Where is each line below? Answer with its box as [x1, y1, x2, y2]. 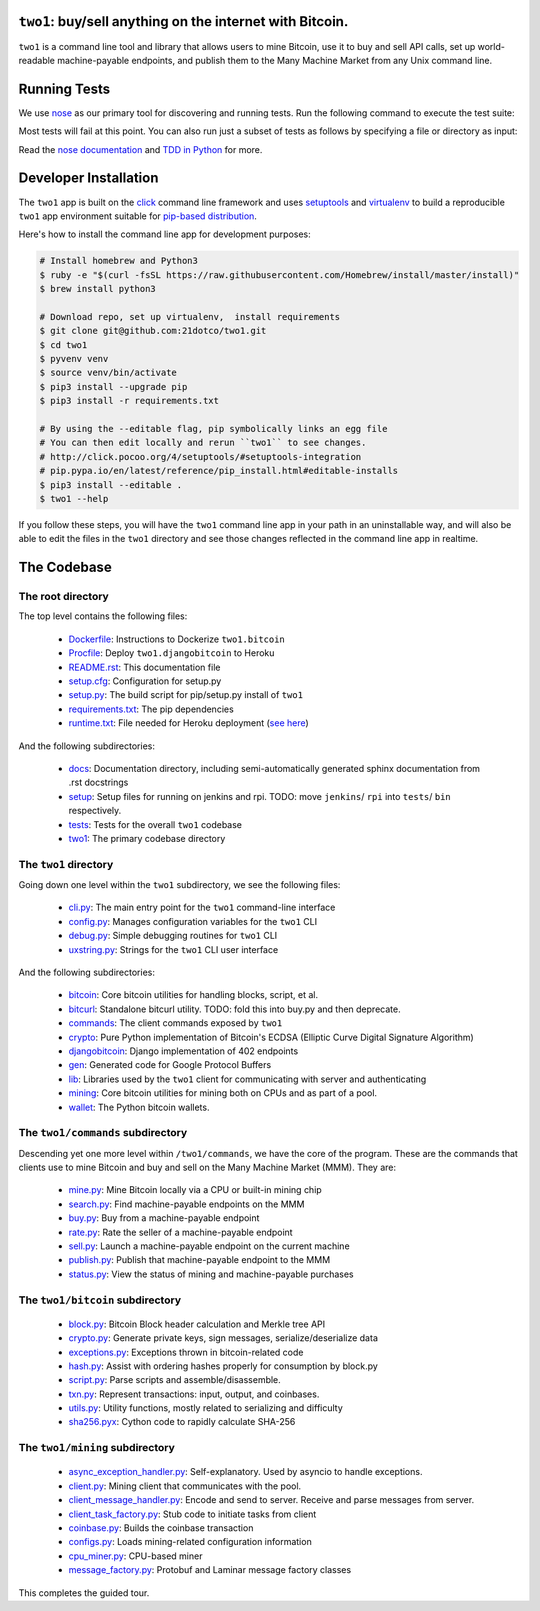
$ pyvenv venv [39, 353, 109, 364]
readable [18, 54, 55, 66]
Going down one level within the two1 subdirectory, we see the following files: [18, 879, 341, 891]
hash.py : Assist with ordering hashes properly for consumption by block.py [68, 1360, 379, 1372]
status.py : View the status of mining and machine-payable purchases [68, 1268, 354, 1280]
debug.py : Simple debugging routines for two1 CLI [68, 930, 278, 942]
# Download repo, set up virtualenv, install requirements [39, 311, 341, 322]
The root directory [18, 590, 109, 604]
